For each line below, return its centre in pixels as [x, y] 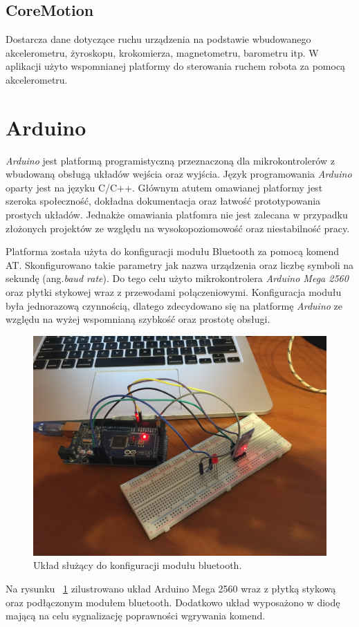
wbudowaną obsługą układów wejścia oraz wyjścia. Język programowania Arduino [179, 174]
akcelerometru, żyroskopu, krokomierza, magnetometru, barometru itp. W [162, 52]
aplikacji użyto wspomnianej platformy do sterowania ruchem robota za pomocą [176, 66]
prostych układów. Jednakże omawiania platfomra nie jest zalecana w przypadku [177, 215]
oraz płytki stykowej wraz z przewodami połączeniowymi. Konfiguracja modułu [174, 292]
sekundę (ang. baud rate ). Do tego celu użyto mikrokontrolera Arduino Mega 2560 [177, 278]
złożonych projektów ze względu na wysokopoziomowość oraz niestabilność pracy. [178, 228]
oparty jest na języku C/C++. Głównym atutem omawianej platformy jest [164, 187]
